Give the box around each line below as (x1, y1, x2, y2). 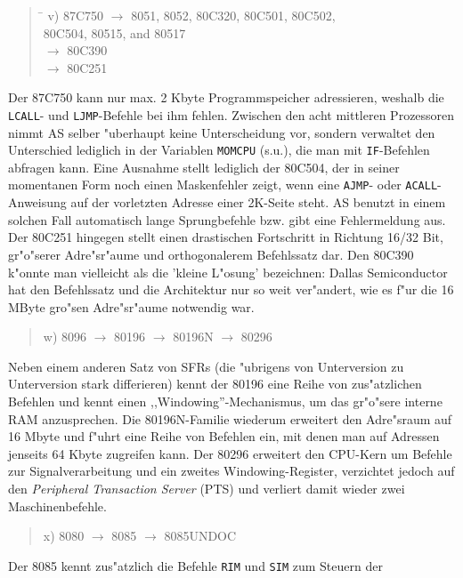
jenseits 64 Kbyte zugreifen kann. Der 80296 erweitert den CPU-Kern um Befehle (8, 444, 452, 462)
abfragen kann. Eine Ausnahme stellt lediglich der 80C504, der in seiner (8, 157, 400, 176)
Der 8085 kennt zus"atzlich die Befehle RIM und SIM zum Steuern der (8, 556, 383, 574)
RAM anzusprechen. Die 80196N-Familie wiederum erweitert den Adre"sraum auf (8, 409, 452, 428)
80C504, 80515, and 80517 (43, 23, 186, 42)
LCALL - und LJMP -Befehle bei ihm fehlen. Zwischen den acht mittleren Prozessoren (8, 105, 455, 124)
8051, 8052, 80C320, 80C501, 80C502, (131, 6, 336, 24)
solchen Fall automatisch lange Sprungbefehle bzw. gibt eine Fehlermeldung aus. (8, 210, 446, 229)
